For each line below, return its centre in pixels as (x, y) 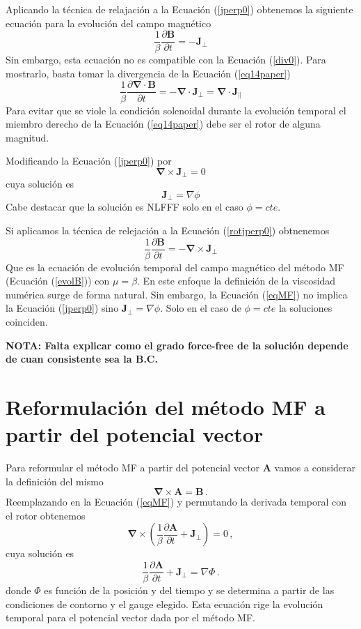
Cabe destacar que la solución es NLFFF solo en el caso (125, 207)
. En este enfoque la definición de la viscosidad (236, 281)
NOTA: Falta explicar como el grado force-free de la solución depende (177, 345)
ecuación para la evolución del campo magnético (109, 23)
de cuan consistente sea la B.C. (82, 359)
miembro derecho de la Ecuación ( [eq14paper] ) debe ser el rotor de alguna (163, 124)
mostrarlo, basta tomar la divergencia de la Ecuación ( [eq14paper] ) (148, 73)
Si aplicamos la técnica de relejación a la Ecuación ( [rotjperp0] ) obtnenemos (168, 230)
